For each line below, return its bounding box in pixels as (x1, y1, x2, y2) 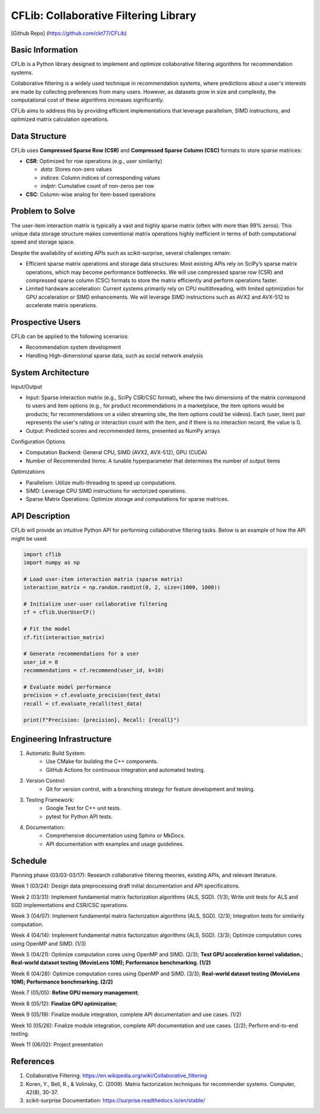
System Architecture (11, 368, 89, 378)
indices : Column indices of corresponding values (40, 174, 160, 181)
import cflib (23, 551, 62, 557)
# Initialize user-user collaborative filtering (23, 601, 168, 607)
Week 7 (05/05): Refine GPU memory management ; (11, 989, 139, 996)
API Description (11, 511, 71, 521)
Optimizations (11, 468, 45, 475)
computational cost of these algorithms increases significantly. (11, 97, 164, 104)
